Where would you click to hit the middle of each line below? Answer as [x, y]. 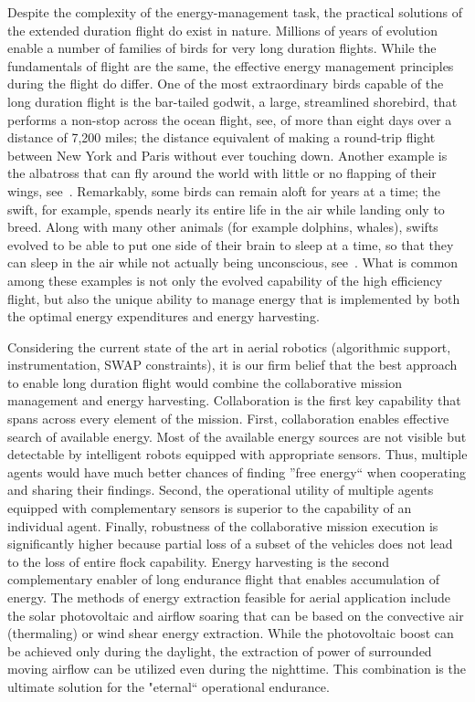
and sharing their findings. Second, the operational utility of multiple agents [221, 490]
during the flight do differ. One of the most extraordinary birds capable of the [226, 84]
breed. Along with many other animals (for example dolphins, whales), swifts [223, 227]
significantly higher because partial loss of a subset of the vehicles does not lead [230, 544]
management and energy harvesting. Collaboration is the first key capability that [234, 400]
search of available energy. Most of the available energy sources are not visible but [237, 436]
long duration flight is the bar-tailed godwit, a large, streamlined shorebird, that [232, 101]
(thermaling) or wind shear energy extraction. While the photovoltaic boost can [231, 633]
